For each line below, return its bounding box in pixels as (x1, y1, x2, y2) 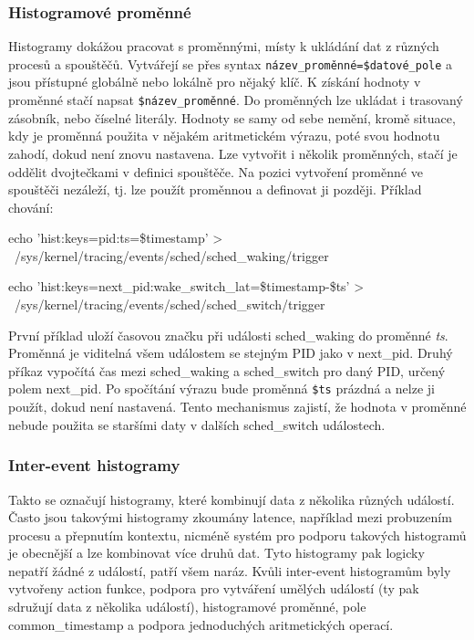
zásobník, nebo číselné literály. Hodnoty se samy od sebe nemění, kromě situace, (8, 108, 456, 127)
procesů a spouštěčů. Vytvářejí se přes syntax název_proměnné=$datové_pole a (8, 54, 453, 73)
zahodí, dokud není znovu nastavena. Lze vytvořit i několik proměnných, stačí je (8, 143, 458, 163)
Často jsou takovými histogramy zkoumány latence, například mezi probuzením (8, 508, 452, 527)
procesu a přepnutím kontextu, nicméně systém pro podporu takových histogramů (8, 525, 467, 544)
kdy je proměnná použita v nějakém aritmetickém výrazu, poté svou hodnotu (8, 126, 440, 145)
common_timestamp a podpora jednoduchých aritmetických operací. (8, 614, 394, 634)
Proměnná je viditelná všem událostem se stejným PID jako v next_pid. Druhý (8, 343, 453, 362)
